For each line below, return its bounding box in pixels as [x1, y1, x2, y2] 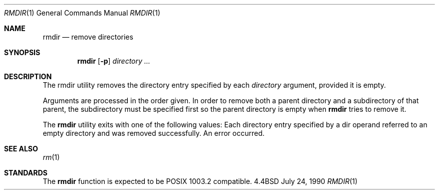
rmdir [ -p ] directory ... [77, 57, 150, 65]
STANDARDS [4, 168, 48, 177]
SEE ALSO [4, 144, 38, 153]
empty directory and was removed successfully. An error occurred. [43, 129, 265, 137]
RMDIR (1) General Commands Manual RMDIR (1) [4, 9, 160, 17]
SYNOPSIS [4, 48, 41, 57]
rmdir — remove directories [43, 33, 133, 41]
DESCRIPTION [4, 72, 52, 81]
